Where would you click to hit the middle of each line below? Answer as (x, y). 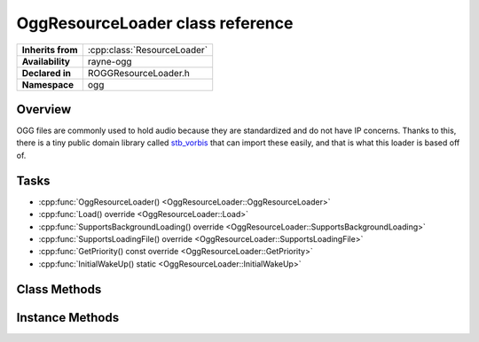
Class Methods (59, 289)
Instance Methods (68, 318)
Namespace (48, 84)
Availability (46, 61)
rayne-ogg (110, 61)
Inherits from (50, 50)
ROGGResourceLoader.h (138, 73)
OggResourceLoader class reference (155, 23)
